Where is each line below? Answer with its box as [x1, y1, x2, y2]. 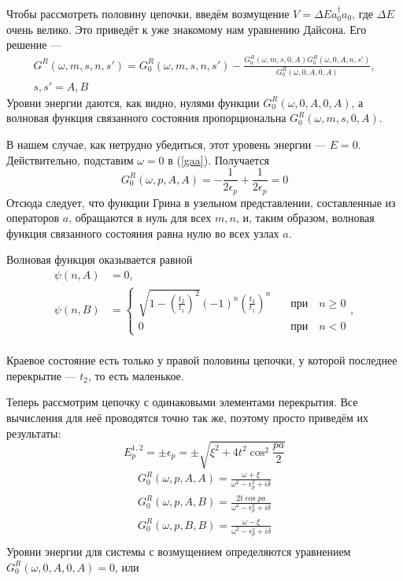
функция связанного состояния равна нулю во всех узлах [6, 224, 279, 241]
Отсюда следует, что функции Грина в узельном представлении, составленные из [6, 194, 396, 210]
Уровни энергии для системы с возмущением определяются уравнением [6, 543, 351, 560]
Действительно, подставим [6, 151, 134, 168]
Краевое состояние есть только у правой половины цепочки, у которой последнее [6, 352, 397, 368]
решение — [6, 36, 62, 53]
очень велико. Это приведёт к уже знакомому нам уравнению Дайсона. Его [6, 20, 367, 37]
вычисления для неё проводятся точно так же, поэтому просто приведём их [6, 409, 369, 425]
